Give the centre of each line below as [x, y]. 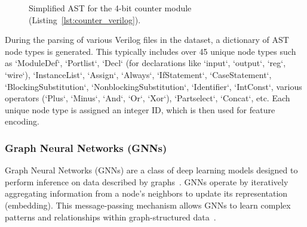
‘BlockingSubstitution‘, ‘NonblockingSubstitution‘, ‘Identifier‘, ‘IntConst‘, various [153, 86]
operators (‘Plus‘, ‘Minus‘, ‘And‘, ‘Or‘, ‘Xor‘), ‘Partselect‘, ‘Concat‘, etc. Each [148, 98]
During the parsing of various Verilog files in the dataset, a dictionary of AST [147, 40]
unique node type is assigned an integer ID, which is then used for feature [140, 109]
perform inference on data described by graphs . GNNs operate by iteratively [147, 181]
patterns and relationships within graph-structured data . [110, 217]
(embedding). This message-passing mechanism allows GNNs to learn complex [148, 205]
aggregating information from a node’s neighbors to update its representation [146, 193]
